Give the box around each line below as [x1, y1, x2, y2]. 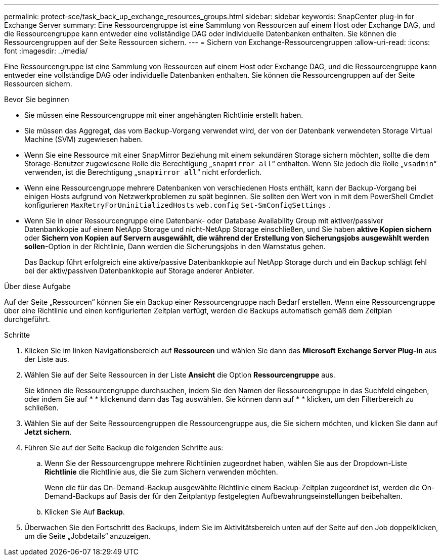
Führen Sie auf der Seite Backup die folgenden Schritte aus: [24, 443, 224, 452]
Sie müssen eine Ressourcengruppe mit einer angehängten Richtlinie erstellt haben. [24, 111, 303, 119]
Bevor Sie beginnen [4, 95, 69, 104]
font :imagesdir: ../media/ [4, 46, 88, 55]
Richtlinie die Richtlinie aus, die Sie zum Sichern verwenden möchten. [45, 468, 278, 476]
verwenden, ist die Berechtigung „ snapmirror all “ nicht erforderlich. [24, 168, 262, 176]
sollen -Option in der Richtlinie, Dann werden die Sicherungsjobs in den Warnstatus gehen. [24, 242, 326, 251]
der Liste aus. [24, 355, 69, 363]
